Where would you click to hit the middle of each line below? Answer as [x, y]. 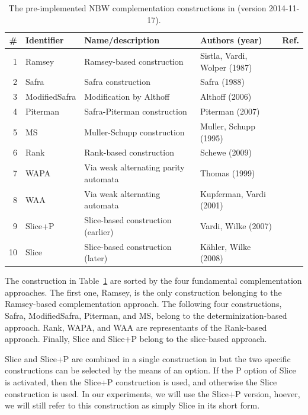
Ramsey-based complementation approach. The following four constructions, [143, 304]
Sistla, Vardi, [224, 56]
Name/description [122, 40]
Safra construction [118, 82]
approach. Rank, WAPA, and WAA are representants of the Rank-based [136, 327]
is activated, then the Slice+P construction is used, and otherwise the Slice [141, 382]
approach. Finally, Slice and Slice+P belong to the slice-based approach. [136, 339]
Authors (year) [231, 40]
